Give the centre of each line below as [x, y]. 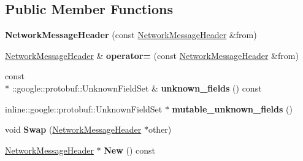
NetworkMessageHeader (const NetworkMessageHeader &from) [131, 35]
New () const [130, 150]
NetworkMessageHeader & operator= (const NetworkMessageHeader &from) [152, 55]
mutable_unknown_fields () [232, 108]
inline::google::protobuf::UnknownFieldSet [84, 108]
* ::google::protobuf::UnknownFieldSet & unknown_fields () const [133, 88]
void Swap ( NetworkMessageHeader [73, 129]
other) [160, 129]
